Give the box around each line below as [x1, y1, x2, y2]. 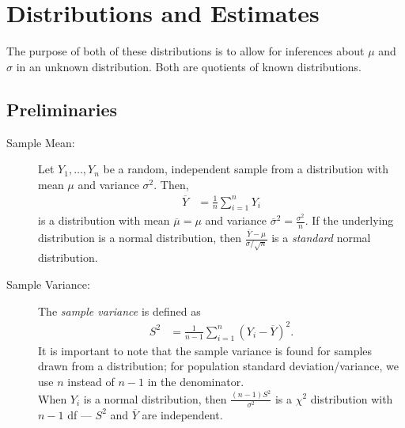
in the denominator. [147, 373, 244, 389]
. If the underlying [305, 212, 394, 229]
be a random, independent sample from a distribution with [103, 161, 388, 177]
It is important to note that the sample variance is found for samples [38, 342, 373, 358]
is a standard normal [271, 229, 371, 246]
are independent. [142, 406, 223, 422]
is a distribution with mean [38, 212, 170, 229]
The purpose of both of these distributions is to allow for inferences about [6, 43, 365, 59]
